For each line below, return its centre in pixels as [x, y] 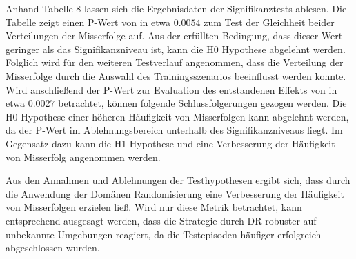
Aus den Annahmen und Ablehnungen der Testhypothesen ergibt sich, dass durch [178, 180]
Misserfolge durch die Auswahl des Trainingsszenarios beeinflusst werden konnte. [176, 75]
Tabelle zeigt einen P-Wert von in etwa [88, 22]
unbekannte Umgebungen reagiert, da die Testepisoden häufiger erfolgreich [164, 234]
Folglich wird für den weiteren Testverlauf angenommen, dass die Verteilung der [175, 62]
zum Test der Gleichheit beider [269, 22]
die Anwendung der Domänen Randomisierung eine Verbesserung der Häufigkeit [175, 193]
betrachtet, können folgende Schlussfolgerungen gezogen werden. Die [202, 103]
